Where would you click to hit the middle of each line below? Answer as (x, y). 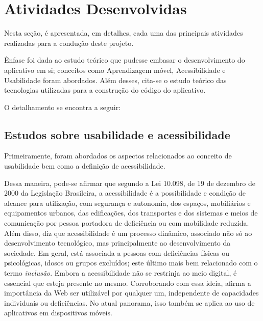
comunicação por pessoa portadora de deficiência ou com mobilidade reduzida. (127, 223)
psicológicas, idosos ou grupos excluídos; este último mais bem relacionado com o (131, 263)
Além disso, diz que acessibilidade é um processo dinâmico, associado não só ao (128, 233)
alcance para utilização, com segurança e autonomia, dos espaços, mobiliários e (127, 203)
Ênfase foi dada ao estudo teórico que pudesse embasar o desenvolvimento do (125, 60)
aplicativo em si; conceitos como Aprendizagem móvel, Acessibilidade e (115, 70)
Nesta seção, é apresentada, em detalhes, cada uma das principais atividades (124, 33)
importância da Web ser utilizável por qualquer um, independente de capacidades (131, 293)
